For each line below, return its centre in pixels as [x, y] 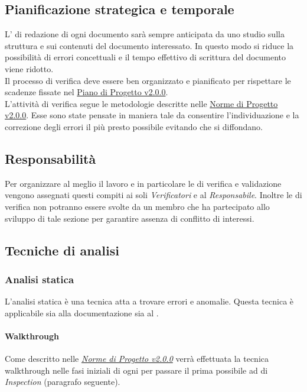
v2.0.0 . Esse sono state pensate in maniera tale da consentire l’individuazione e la [152, 115]
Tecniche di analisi [62, 250]
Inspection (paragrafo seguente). [63, 382]
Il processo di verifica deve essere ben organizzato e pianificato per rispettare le [148, 80]
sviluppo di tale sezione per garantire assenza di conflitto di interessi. [130, 218]
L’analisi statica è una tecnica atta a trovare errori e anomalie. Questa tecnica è [149, 301]
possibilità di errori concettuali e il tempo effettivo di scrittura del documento [146, 57]
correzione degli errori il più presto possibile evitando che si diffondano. [134, 126]
